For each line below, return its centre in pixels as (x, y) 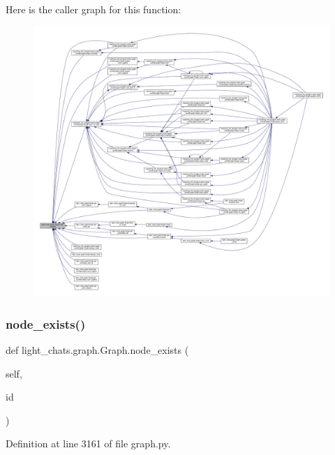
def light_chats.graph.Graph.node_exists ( (97, 349)
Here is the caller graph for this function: (94, 9)
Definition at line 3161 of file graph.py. (88, 443)
